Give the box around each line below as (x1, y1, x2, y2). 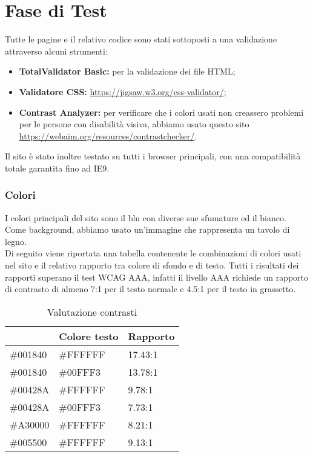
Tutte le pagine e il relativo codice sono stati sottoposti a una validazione (5, 33, 277, 45)
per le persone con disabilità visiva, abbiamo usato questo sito (19, 118, 249, 130)
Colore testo (59, 329, 119, 343)
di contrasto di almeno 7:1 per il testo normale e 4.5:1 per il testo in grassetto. (5, 282, 296, 295)
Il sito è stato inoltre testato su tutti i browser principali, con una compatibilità (5, 150, 301, 162)
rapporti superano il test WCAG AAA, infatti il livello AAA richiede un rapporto (5, 270, 309, 283)
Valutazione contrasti (47, 304, 137, 319)
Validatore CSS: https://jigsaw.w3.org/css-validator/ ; (19, 85, 226, 98)
